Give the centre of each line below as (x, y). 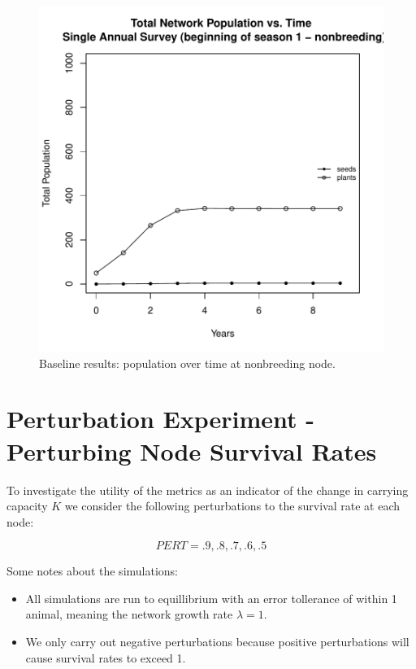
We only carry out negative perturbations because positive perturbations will (217, 642)
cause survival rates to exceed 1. (106, 657)
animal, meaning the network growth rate (129, 614)
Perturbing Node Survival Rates (192, 450)
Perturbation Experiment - (160, 419)
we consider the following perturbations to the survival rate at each (232, 506)
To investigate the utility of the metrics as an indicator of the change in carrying (208, 490)
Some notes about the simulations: (93, 571)
